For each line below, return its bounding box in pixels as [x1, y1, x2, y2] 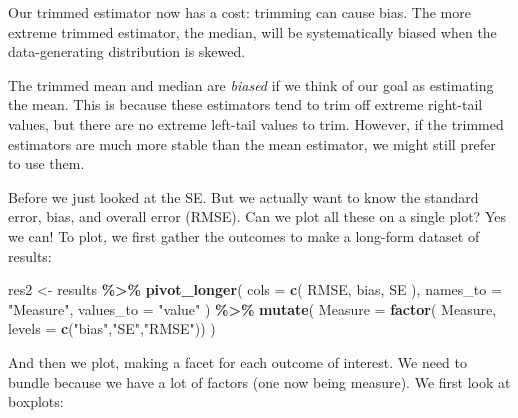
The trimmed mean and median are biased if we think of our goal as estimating [8, 74, 494, 95]
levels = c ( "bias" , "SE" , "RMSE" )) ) [8, 318, 216, 339]
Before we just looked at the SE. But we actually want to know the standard [8, 186, 479, 207]
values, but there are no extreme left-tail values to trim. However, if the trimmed [8, 113, 504, 134]
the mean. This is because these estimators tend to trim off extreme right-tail [8, 94, 483, 115]
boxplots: [8, 391, 64, 412]
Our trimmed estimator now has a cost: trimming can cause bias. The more [8, 2, 471, 22]
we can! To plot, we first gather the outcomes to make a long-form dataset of [8, 225, 480, 246]
